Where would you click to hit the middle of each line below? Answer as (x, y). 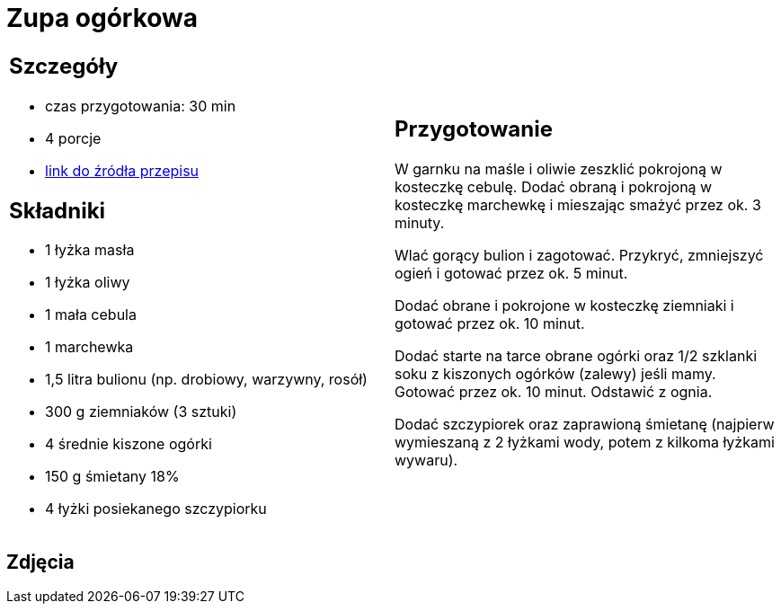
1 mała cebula (91, 315)
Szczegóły (64, 66)
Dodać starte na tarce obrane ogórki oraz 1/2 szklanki (576, 356)
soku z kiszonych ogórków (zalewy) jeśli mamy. (555, 374)
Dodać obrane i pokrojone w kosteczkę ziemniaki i (564, 306)
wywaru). (426, 460)
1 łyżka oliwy (88, 283)
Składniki (58, 210)
